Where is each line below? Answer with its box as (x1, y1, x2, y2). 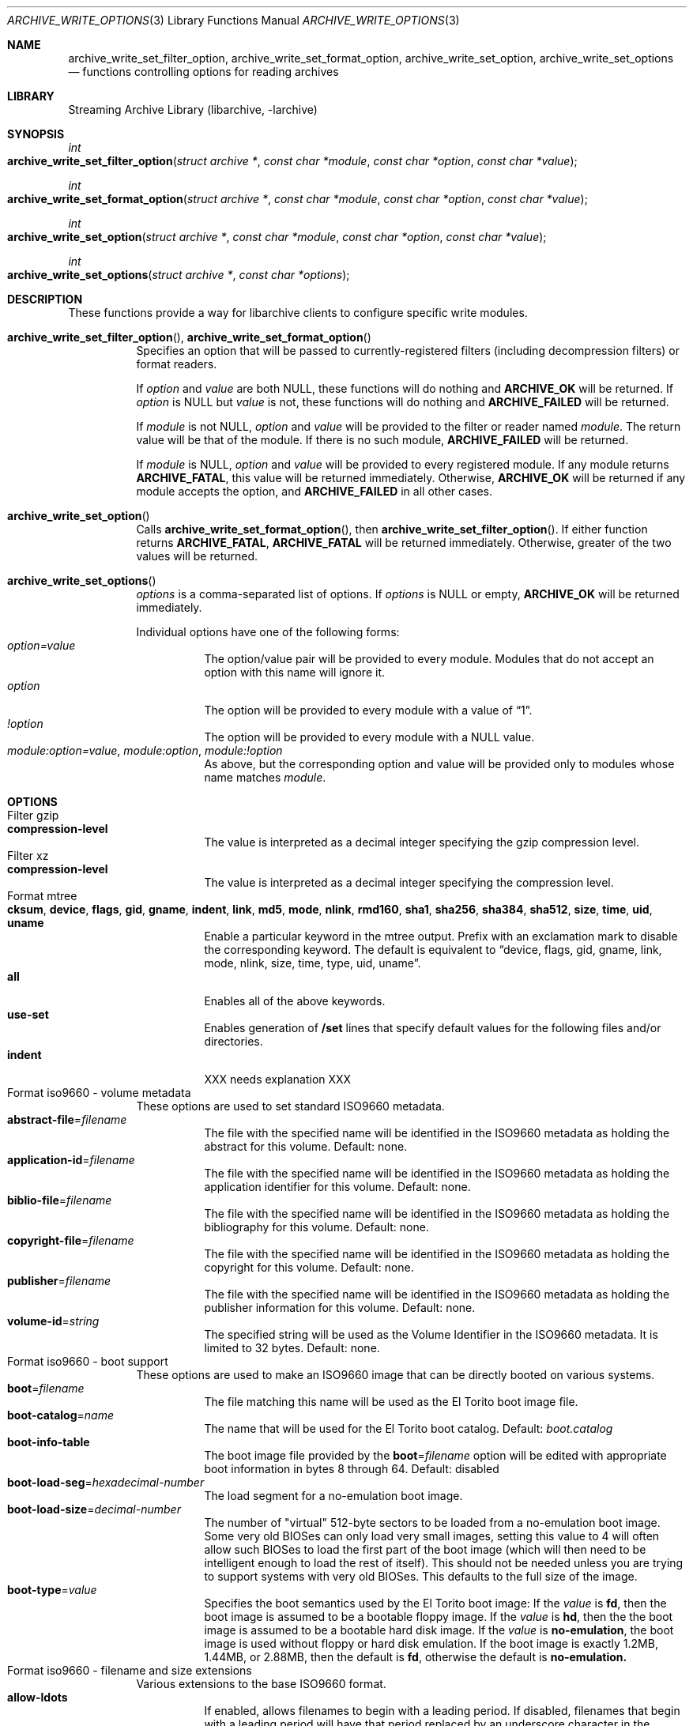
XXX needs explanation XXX (204, 1072, 352, 1086)
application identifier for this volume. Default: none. (204, 1180, 471, 1193)
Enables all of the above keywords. (204, 994, 386, 1008)
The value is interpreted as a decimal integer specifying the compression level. (204, 876, 614, 889)
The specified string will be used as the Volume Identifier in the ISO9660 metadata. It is (204, 1328, 658, 1341)
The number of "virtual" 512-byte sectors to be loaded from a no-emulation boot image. (204, 1516, 661, 1529)
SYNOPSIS (7, 127, 65, 141)
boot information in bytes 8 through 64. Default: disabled (204, 1462, 499, 1475)
